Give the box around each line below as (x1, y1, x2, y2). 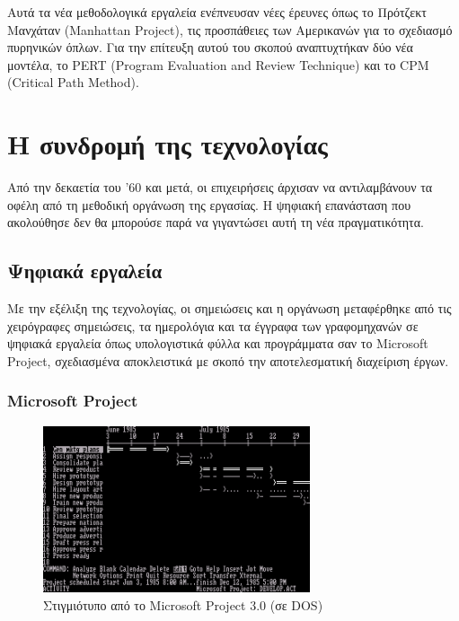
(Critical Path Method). (7, 73, 139, 92)
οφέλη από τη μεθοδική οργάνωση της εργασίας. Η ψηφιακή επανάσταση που (7, 195, 411, 214)
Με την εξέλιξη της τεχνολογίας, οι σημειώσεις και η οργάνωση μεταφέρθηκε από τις (7, 299, 452, 318)
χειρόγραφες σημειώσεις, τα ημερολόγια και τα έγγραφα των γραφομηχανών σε (7, 316, 419, 335)
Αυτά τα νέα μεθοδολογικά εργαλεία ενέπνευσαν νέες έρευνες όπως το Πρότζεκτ (7, 3, 427, 21)
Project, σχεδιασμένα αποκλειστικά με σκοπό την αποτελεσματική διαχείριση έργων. (7, 351, 449, 370)
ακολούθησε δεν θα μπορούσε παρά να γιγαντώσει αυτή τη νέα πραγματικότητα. (7, 213, 424, 232)
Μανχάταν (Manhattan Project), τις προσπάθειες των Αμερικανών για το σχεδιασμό (7, 20, 453, 39)
